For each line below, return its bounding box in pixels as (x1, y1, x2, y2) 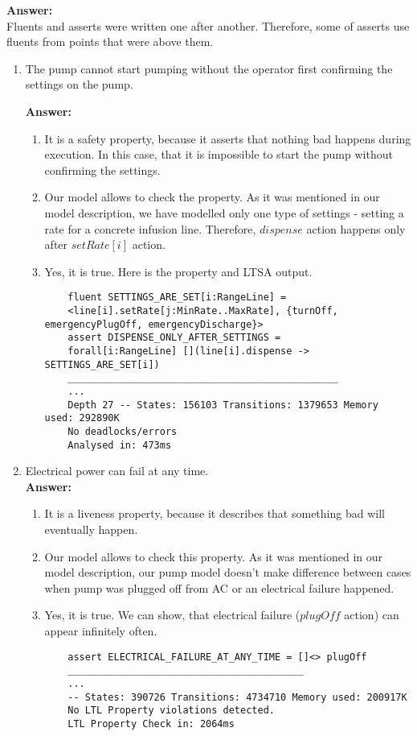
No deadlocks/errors (67, 425, 178, 437)
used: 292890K (44, 412, 120, 424)
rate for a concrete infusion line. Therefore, (44, 220, 256, 237)
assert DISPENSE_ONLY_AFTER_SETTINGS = (67, 332, 281, 344)
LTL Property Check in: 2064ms (67, 717, 235, 730)
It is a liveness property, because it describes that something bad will (44, 505, 385, 522)
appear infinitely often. (44, 622, 157, 639)
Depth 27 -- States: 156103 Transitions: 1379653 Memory (67, 399, 378, 411)
